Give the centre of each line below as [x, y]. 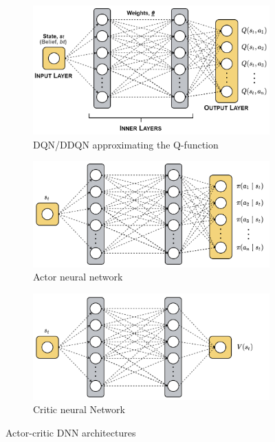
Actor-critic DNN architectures [71, 433]
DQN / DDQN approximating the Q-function [126, 144]
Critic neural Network [79, 409]
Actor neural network [78, 277]
